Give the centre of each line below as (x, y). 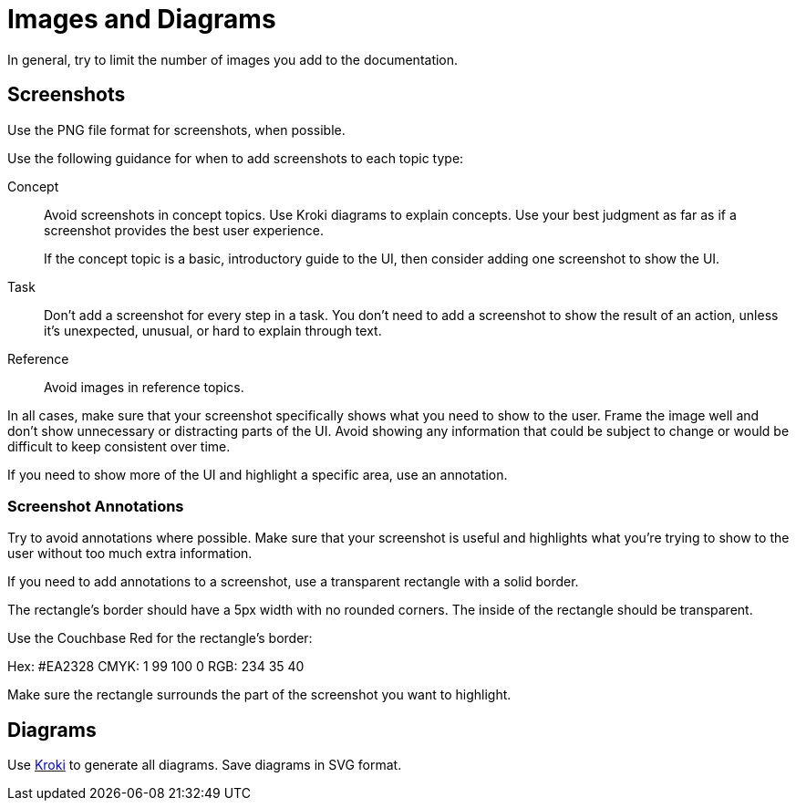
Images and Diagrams (142, 19)
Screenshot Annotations (96, 506)
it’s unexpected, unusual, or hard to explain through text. (213, 330)
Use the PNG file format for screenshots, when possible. (176, 129)
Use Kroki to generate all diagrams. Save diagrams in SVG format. (205, 765)
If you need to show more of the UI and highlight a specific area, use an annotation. (258, 474)
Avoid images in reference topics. (144, 387)
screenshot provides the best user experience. (184, 230)
